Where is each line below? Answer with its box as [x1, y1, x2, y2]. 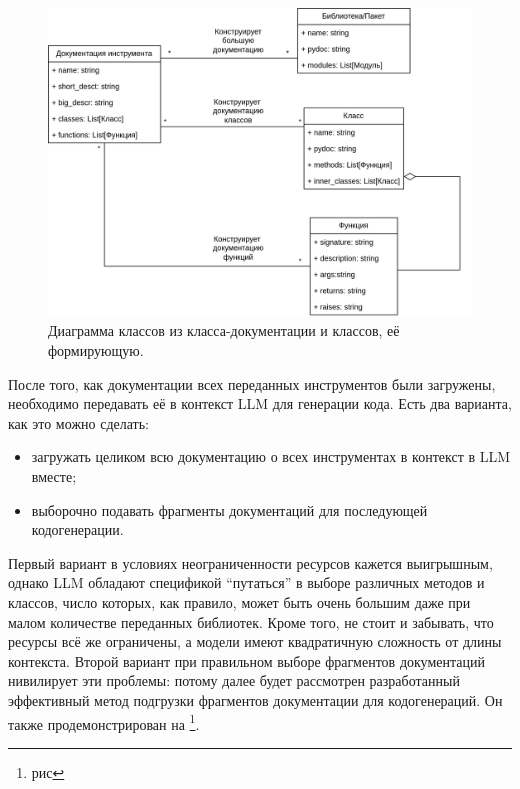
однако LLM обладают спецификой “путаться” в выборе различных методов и [8, 572, 485, 593]
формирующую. [48, 340, 144, 361]
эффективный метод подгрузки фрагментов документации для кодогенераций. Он [8, 689, 503, 710]
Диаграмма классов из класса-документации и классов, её [48, 320, 400, 341]
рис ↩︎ [31, 761, 65, 782]
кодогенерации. [31, 519, 124, 540]
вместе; [31, 466, 77, 487]
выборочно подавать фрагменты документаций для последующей [31, 499, 428, 520]
